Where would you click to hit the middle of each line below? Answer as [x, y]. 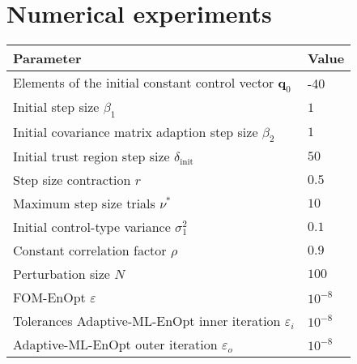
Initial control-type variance [92, 226]
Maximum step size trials [84, 203]
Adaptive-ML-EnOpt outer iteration [115, 344]
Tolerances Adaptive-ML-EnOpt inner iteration [147, 320]
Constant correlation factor [90, 250]
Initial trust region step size [91, 156]
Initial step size [56, 107]
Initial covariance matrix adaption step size [136, 131]
